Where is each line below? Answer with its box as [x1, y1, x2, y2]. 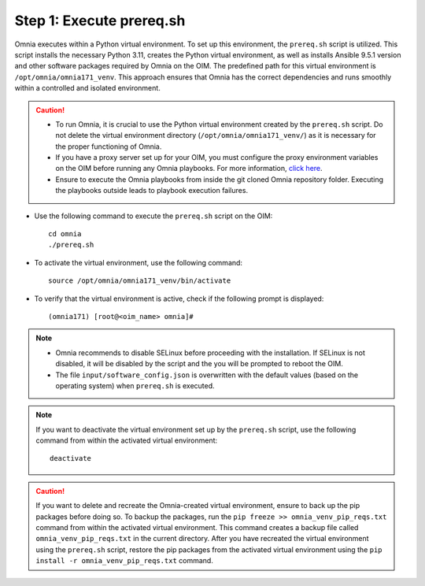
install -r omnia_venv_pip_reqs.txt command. [35, 556, 214, 566]
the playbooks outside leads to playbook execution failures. [55, 186, 248, 195]
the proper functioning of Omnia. [55, 142, 162, 151]
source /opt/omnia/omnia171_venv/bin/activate [48, 276, 231, 285]
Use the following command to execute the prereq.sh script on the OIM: [34, 211, 273, 221]
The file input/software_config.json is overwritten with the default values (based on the [55, 370, 358, 380]
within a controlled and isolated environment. [14, 83, 161, 93]
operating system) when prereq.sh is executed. [55, 380, 216, 390]
